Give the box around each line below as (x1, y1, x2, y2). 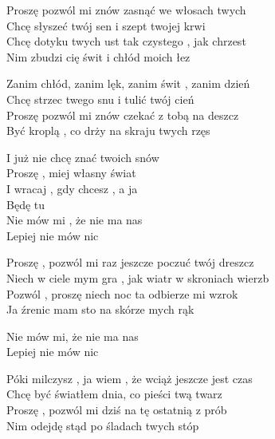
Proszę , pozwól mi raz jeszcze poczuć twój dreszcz (6, 254, 254, 271)
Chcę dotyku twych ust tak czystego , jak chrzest (6, 33, 246, 49)
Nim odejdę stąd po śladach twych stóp (6, 417, 199, 433)
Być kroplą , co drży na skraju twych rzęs (6, 122, 210, 139)
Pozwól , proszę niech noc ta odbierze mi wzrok (6, 285, 238, 302)
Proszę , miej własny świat (6, 164, 136, 181)
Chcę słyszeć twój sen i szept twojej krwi (6, 17, 206, 34)
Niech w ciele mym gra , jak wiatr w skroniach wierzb (6, 269, 269, 286)
